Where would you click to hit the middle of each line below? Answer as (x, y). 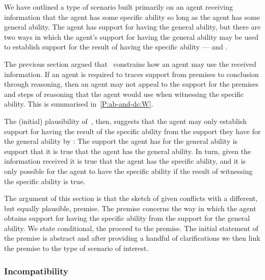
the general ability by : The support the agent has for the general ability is (121, 141)
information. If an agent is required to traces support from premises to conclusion (131, 74)
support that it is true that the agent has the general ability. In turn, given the (128, 151)
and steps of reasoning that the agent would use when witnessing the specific (124, 94)
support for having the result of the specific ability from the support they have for (132, 131)
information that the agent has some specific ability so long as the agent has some (132, 17)
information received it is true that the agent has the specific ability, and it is (125, 161)
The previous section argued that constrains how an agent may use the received (130, 63)
